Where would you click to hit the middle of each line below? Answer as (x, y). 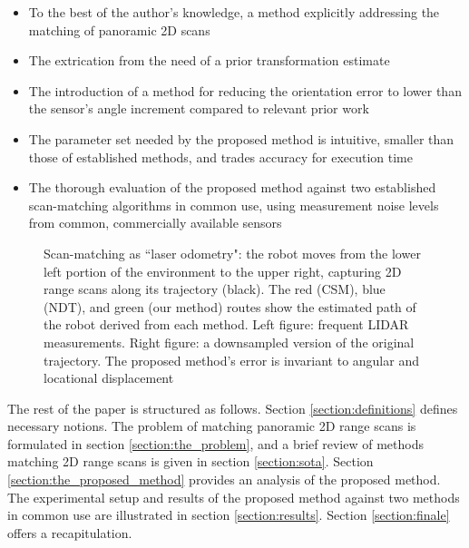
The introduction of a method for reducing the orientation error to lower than (245, 90)
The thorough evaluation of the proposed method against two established (232, 187)
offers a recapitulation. (70, 532)
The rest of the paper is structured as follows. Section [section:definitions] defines (233, 408)
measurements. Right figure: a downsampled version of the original (229, 342)
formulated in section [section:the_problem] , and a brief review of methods (215, 443)
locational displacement (109, 378)
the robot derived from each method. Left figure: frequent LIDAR (226, 324)
